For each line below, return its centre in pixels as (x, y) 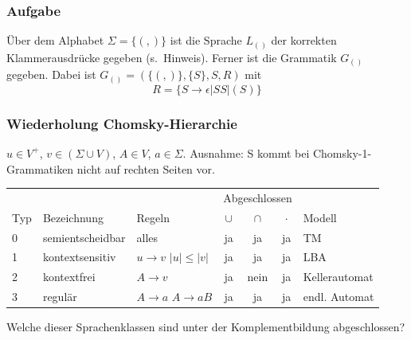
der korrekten (304, 40)
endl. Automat (339, 297)
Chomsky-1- (342, 152)
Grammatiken (40, 168)
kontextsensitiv (79, 257)
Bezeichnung (73, 217)
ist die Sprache (206, 40)
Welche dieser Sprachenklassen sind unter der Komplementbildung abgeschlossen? (206, 327)
